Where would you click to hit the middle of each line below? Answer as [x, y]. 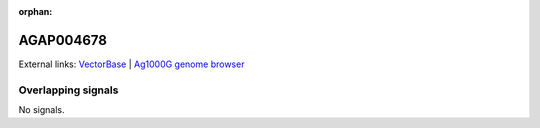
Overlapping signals [68, 90]
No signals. [41, 110]
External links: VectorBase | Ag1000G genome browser [131, 64]
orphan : [35, 11]
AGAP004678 [62, 40]
